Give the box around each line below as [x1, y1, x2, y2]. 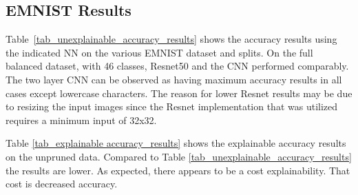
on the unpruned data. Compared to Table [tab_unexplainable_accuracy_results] [6, 149, 352, 163]
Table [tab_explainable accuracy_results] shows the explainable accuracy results [6, 136, 346, 150]
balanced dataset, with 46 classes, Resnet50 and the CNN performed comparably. [6, 59, 349, 73]
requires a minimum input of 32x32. [6, 112, 157, 127]
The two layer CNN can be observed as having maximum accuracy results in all [6, 72, 342, 86]
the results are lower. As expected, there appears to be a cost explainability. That [6, 163, 350, 177]
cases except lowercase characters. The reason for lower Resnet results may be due [6, 85, 352, 100]
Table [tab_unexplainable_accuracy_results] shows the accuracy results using [6, 32, 337, 46]
